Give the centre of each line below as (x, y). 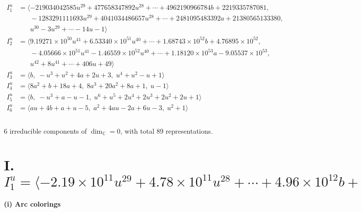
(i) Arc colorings (32, 203)
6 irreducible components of (45, 131)
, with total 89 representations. (167, 131)
